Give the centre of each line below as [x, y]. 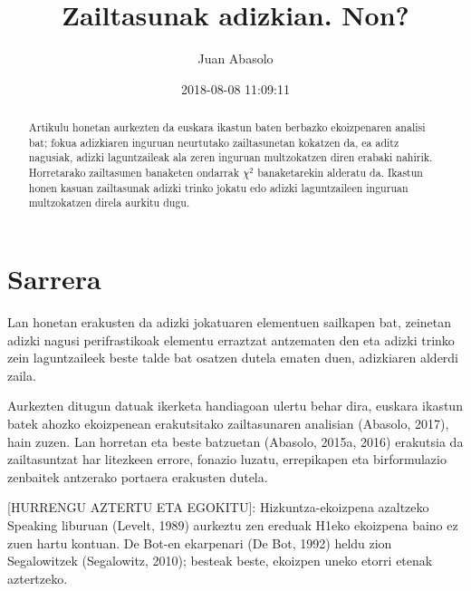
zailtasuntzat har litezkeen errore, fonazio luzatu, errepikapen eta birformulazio [227, 459]
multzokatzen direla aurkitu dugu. [109, 203]
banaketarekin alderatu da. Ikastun [340, 173]
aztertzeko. [38, 578]
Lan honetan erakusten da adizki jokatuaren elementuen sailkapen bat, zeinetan [230, 321]
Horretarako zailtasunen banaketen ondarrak [134, 173]
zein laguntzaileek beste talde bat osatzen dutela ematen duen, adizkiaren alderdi [233, 358]
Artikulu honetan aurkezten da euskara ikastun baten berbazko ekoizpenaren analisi [227, 127]
